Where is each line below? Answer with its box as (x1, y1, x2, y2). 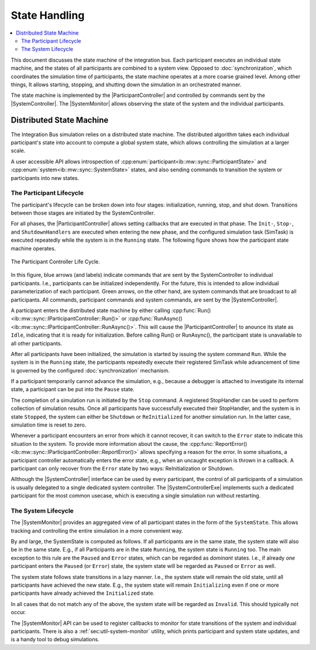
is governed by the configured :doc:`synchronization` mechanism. (11, 367, 170, 374)
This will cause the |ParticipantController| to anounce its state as (138, 323, 294, 330)
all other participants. (11, 340, 63, 347)
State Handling (11, 9, 85, 22)
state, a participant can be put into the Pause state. (11, 386, 135, 393)
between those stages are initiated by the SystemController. (11, 209, 155, 216)
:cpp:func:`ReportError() (189, 440, 248, 447)
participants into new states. (11, 174, 79, 181)
